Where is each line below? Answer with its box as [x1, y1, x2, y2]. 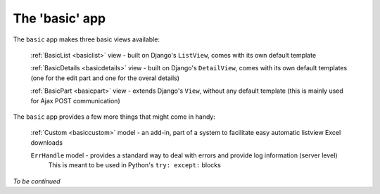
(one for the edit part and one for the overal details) [30, 74, 179, 82]
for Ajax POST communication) [30, 96, 120, 105]
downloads [30, 138, 63, 147]
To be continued [13, 176, 61, 186]
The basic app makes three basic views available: [13, 35, 160, 44]
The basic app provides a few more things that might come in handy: [13, 112, 216, 121]
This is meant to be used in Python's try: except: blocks [48, 161, 221, 169]
